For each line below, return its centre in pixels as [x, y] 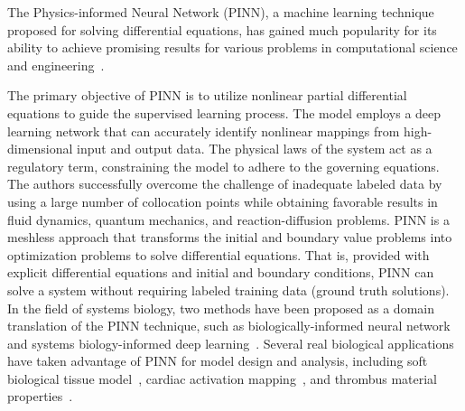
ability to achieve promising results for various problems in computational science [232, 47]
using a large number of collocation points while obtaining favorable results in [223, 201]
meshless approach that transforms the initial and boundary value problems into [230, 237]
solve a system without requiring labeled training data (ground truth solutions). [228, 290]
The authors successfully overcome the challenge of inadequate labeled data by [225, 184]
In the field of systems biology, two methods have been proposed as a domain [221, 308]
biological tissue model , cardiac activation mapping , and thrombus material [223, 378]
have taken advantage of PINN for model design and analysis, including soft [218, 361]
